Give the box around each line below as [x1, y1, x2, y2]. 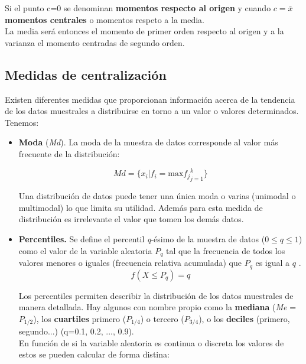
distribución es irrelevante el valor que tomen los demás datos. [18, 213, 244, 225]
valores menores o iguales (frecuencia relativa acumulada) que [18, 256, 242, 269]
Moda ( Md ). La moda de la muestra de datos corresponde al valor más [18, 136, 278, 148]
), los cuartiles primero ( [33, 312, 126, 324]
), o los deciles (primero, [198, 312, 290, 324]
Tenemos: [5, 116, 39, 128]
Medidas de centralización [5, 65, 167, 83]
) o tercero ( [140, 312, 184, 324]
